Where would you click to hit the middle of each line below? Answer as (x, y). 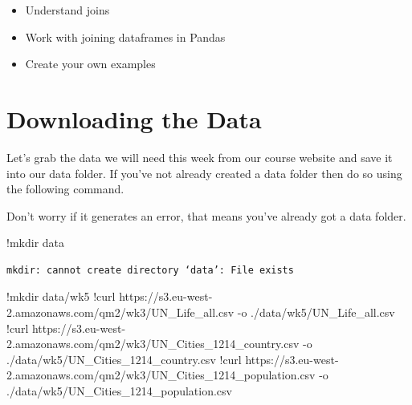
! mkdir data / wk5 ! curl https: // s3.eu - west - (110, 296)
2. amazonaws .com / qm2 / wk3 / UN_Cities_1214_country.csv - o (159, 344)
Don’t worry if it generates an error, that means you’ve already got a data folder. (206, 215)
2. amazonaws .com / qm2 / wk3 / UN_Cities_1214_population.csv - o (167, 375)
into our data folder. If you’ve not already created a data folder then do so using (204, 173)
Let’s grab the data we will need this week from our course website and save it (200, 157)
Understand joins (67, 10)
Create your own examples (90, 64)
